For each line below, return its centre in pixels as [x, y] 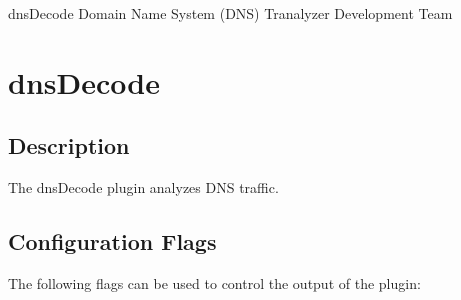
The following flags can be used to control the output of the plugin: [214, 282]
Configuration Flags [112, 241]
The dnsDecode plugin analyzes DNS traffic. [143, 187]
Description [69, 145]
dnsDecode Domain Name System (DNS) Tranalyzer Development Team [230, 13]
